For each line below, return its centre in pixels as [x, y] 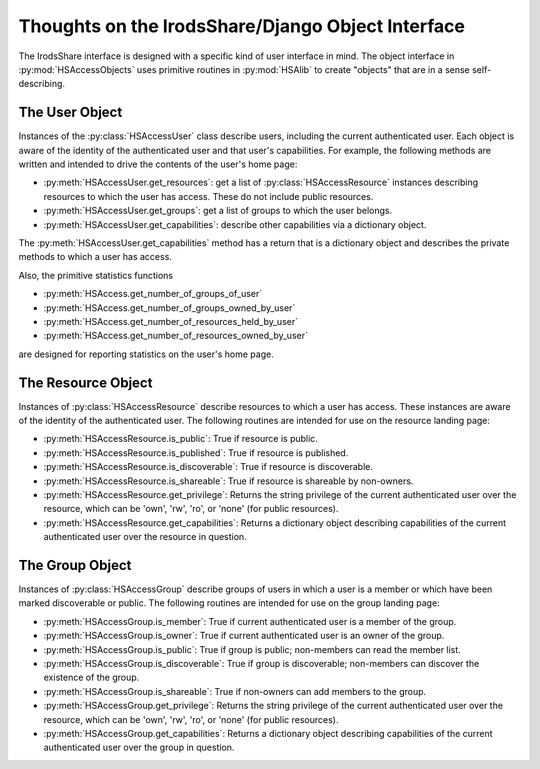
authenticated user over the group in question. [139, 747]
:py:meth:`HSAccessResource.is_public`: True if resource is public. [181, 439]
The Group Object [75, 565]
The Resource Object [85, 382]
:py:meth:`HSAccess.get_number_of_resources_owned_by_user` [176, 336]
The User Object [70, 112]
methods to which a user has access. [95, 257]
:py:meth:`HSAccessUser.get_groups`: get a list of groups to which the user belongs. [218, 211]
